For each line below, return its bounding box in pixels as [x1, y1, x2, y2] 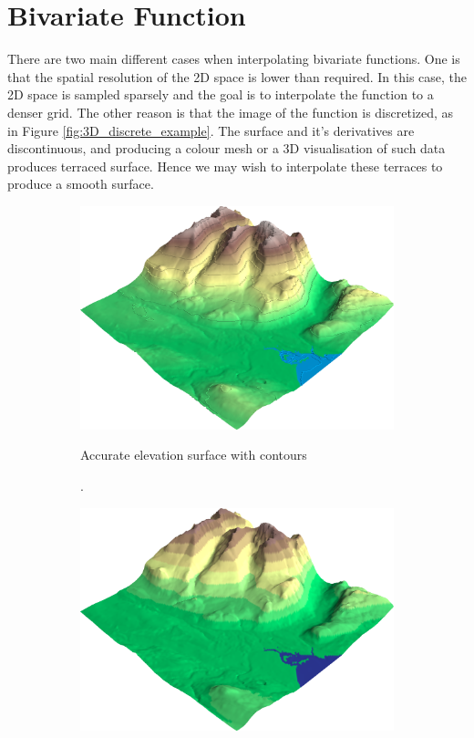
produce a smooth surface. [7, 174, 154, 193]
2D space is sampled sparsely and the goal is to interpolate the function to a [7, 85, 434, 104]
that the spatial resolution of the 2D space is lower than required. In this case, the [7, 67, 468, 86]
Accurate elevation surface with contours [80, 445, 307, 464]
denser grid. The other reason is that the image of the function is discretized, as [7, 102, 454, 121]
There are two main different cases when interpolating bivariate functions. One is [7, 49, 460, 68]
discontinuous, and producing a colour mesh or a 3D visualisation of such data [7, 139, 446, 158]
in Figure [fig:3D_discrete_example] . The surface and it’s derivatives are [7, 120, 415, 140]
